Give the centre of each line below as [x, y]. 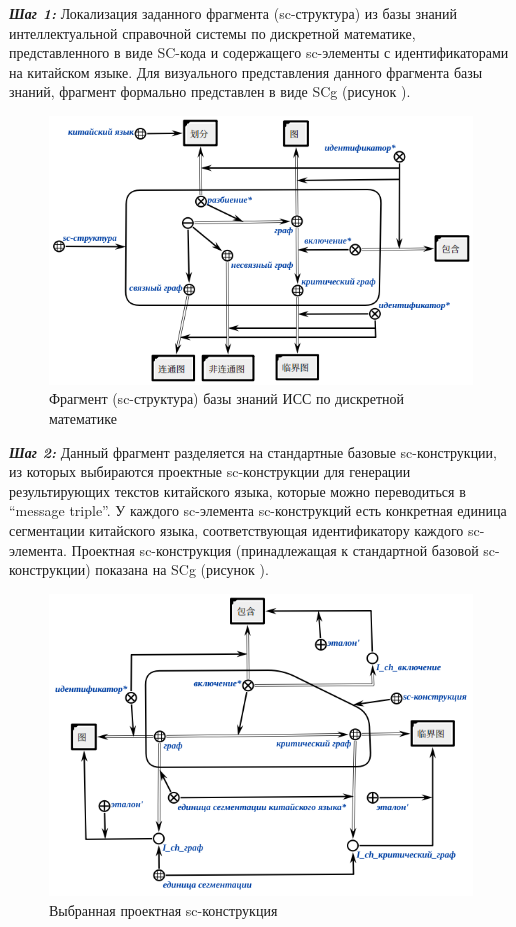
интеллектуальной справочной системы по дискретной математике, [212, 32]
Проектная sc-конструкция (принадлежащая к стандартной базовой [275, 549]
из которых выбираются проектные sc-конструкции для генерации [210, 471]
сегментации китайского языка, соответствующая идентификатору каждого [236, 529]
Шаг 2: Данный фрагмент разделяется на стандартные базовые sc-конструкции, [253, 451]
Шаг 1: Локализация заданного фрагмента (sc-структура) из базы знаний [233, 13]
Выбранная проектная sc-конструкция [163, 910]
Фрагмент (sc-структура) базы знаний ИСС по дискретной [227, 398]
